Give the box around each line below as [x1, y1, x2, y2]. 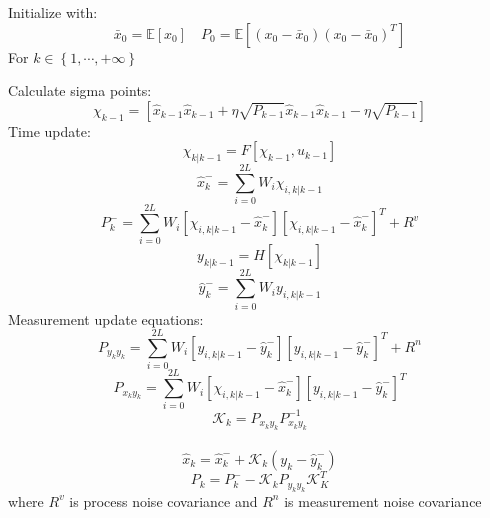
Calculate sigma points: [8, 80, 152, 101]
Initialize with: [8, 2, 98, 22]
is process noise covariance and [69, 490, 258, 511]
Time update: [8, 120, 91, 141]
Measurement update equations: [8, 308, 204, 329]
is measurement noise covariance [284, 490, 482, 511]
